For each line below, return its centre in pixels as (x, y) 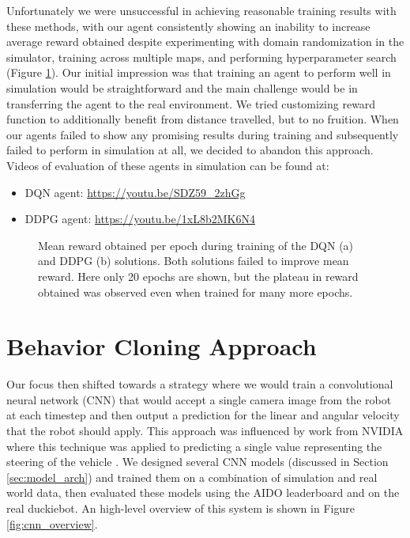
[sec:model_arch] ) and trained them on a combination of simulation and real (192, 477)
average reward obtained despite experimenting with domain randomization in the (205, 42)
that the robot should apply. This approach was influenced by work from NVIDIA (205, 430)
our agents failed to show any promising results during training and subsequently (203, 134)
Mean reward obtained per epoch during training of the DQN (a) (196, 245)
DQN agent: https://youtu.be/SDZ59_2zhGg (135, 192)
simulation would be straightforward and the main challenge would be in (182, 87)
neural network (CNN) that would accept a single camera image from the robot (199, 399)
